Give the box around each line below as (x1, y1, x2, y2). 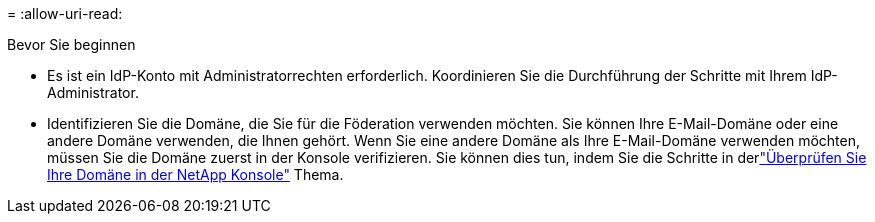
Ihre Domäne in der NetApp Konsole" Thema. (47, 166, 344, 183)
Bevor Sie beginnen (7, 36, 136, 53)
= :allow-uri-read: (7, 5, 123, 22)
